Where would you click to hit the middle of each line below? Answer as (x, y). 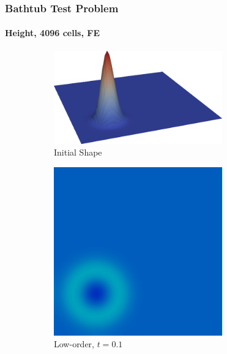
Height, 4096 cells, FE (53, 33)
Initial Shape (78, 152)
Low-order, (74, 344)
